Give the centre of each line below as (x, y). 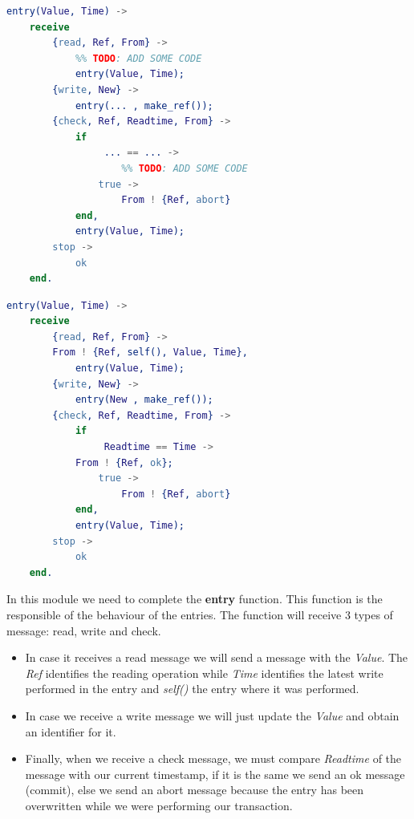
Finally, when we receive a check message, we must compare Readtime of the (213, 758)
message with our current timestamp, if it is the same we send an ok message (215, 774)
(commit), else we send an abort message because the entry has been (195, 790)
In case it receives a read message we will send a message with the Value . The (217, 657)
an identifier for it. (71, 731)
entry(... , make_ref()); (144, 105)
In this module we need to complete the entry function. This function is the (195, 599)
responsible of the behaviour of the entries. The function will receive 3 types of (200, 614)
